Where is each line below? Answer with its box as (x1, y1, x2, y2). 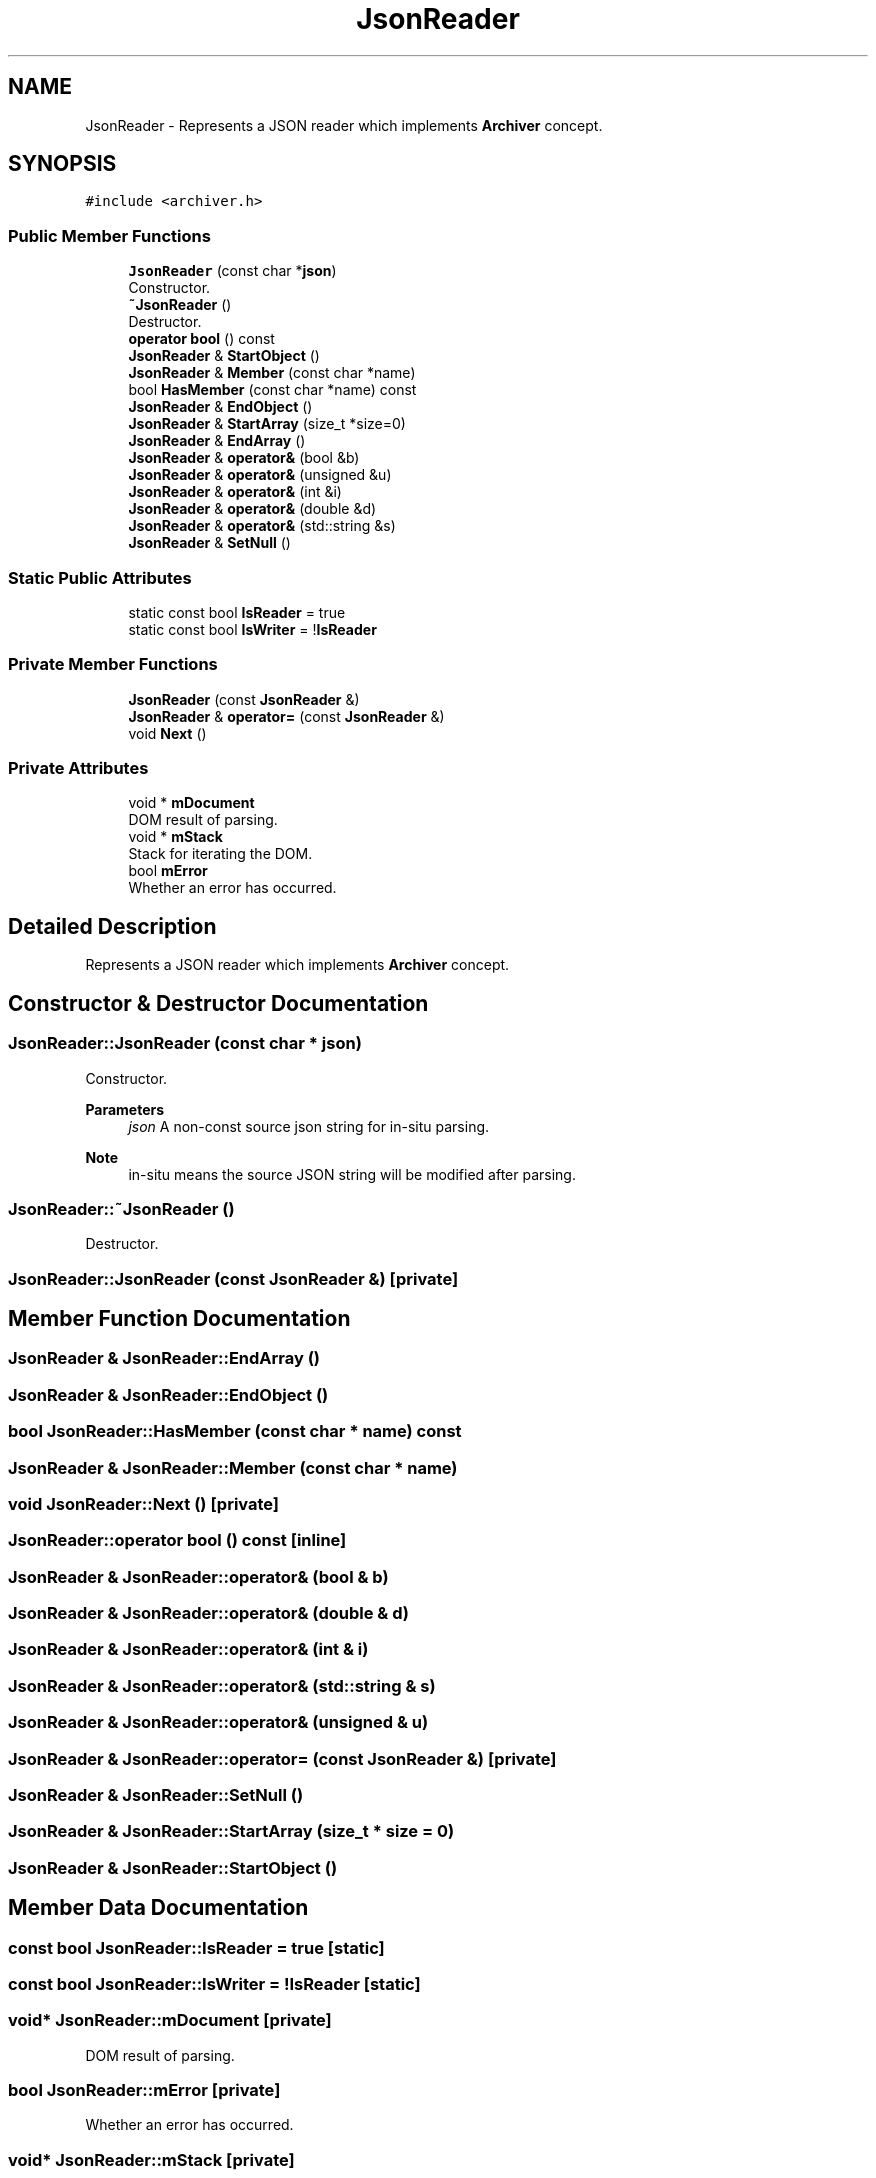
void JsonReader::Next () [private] (8, 1493, 280, 1514)
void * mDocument (128, 794, 255, 812)
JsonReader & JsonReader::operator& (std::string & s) (8, 1675, 436, 1696)
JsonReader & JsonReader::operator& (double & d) (8, 1603, 409, 1624)
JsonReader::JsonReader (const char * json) (8, 1033, 362, 1054)
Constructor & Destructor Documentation (8, 990, 429, 1016)
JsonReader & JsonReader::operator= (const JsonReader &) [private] (8, 1748, 557, 1769)
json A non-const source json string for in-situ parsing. (128, 1117, 490, 1135)
